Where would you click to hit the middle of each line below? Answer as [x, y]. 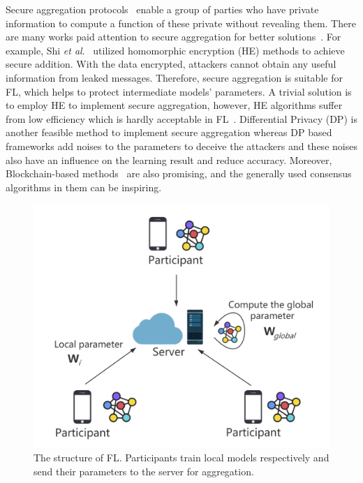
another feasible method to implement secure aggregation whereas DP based [169, 132]
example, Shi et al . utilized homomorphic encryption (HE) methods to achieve [175, 50]
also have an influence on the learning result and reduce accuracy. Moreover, [169, 159]
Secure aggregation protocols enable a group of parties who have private [162, 9]
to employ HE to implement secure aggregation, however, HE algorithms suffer [174, 105]
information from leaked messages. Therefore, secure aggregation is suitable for [174, 77]
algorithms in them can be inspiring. [84, 187]
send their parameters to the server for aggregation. [144, 471]
